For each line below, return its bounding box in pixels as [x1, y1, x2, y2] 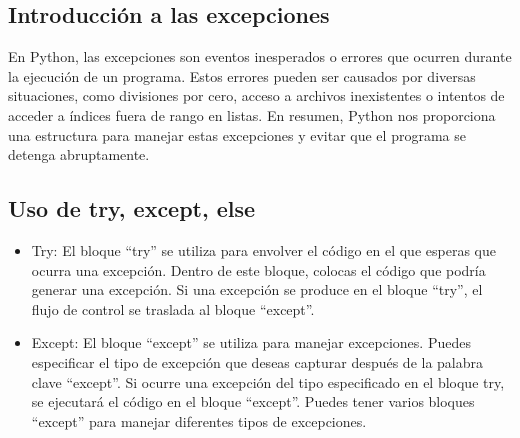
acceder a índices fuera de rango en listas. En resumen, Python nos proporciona [8, 104, 496, 125]
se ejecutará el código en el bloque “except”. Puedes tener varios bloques [31, 391, 475, 412]
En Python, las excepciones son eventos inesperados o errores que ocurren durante [8, 46, 512, 67]
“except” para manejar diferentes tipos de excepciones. [31, 410, 367, 431]
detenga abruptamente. [8, 144, 150, 165]
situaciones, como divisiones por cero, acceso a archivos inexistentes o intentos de [8, 85, 505, 106]
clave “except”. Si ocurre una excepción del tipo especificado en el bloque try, [31, 371, 505, 392]
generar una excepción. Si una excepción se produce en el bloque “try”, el [31, 279, 483, 300]
